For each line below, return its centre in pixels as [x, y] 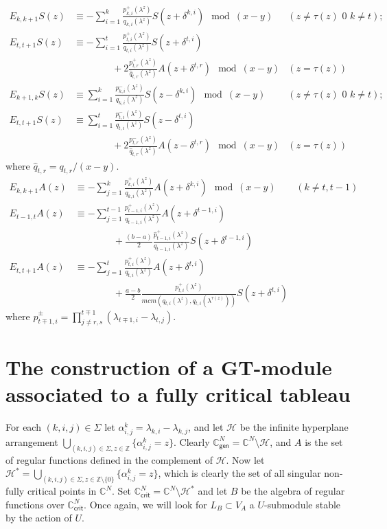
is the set [324, 441]
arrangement [32, 441]
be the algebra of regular [293, 491]
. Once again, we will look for [145, 504]
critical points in [62, 491]
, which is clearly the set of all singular [239, 473]
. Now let [245, 459]
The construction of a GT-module [169, 367]
